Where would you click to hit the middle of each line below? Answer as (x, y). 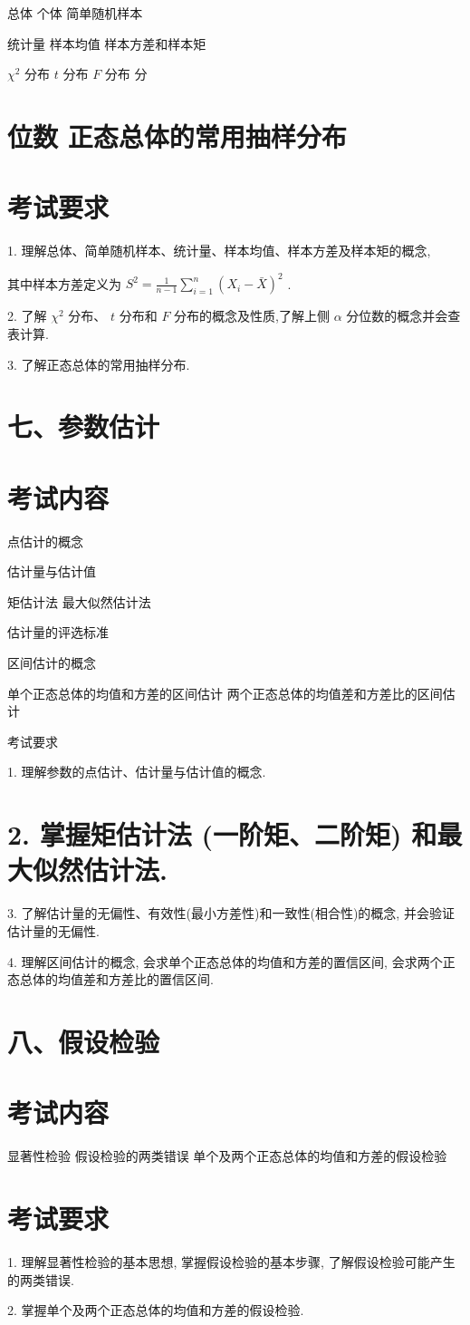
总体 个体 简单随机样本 (75, 13)
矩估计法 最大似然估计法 (79, 601)
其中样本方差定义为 (64, 283)
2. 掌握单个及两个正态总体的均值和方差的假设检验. (156, 1310)
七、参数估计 (84, 426)
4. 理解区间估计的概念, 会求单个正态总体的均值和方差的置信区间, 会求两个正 (231, 961)
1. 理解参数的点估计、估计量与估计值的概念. (137, 772)
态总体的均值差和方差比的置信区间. (110, 979)
